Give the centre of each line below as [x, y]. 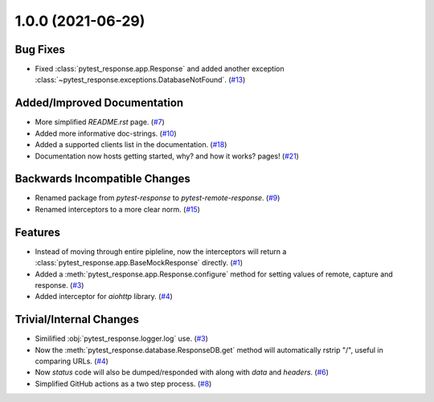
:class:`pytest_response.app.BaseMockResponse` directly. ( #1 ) [139, 263]
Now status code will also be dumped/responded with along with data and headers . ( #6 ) [182, 372]
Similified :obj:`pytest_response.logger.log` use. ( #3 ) [122, 338]
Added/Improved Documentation [99, 103]
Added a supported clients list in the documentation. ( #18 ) [131, 145]
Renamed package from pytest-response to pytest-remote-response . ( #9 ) [158, 198]
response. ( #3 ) [59, 285]
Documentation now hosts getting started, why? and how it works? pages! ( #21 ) [167, 156]
